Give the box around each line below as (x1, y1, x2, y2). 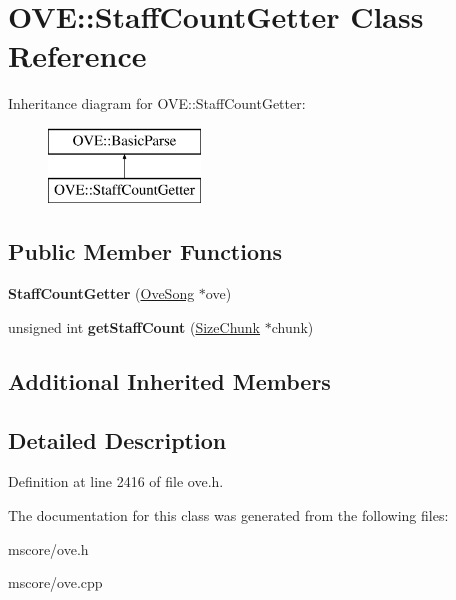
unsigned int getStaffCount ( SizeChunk (8, 316, 261, 337)
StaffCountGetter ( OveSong (8, 283, 195, 304)
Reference (8, 35, 147, 76)
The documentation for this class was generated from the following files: (8, 505, 449, 526)
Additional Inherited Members (8, 365, 331, 396)
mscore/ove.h (8, 538, 89, 559)
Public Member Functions (8, 236, 282, 267)
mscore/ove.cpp (8, 572, 103, 593)
